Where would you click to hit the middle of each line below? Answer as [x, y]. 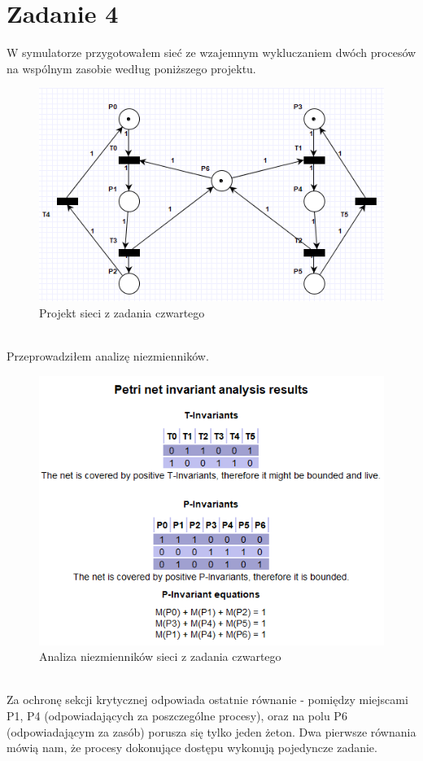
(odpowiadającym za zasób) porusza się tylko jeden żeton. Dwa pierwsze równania [211, 731]
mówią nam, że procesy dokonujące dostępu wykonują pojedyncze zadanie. [192, 748]
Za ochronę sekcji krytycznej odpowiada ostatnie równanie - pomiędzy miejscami [207, 700]
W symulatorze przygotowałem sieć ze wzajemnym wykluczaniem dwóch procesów [211, 52]
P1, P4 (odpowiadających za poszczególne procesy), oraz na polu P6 [177, 716]
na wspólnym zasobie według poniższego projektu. [131, 68]
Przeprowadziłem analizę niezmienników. [108, 356]
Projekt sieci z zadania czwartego [122, 313]
